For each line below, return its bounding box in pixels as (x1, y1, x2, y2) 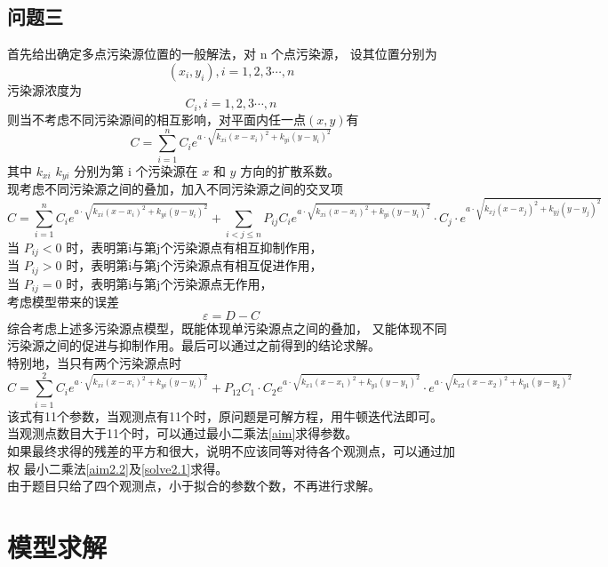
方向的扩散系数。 (240, 161, 340, 180)
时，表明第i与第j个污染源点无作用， (66, 274, 273, 292)
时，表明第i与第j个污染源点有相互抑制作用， (66, 237, 323, 256)
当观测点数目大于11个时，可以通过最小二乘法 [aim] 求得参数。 (7, 424, 358, 443)
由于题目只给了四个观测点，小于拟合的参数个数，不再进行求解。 (7, 476, 380, 495)
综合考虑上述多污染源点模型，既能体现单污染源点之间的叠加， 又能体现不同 (7, 318, 447, 337)
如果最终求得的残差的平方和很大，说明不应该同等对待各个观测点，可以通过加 (7, 441, 455, 459)
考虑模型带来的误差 (7, 292, 119, 311)
